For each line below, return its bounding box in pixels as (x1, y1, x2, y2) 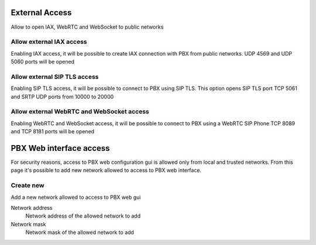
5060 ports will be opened (11, 58, 75, 65)
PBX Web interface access (11, 143, 111, 153)
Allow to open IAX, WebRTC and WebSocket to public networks (11, 23, 164, 30)
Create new (11, 181, 44, 189)
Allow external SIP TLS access (11, 73, 99, 81)
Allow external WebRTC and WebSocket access (11, 108, 149, 116)
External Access (11, 8, 72, 18)
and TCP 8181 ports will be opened (11, 128, 95, 135)
